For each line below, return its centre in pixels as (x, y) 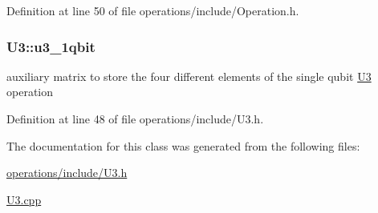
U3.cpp (24, 199)
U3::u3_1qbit (51, 46)
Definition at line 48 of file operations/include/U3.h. (135, 119)
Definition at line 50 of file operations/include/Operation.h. (153, 10)
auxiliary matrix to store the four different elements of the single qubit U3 (189, 76)
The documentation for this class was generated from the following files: (183, 145)
